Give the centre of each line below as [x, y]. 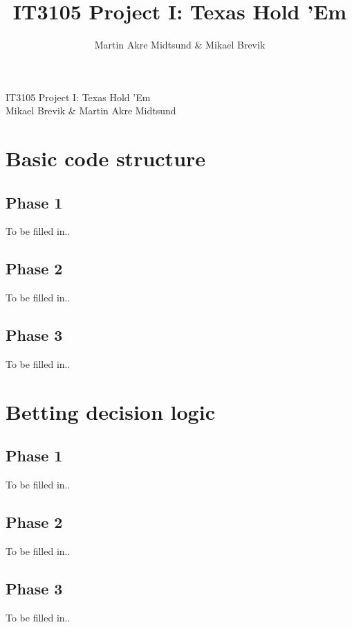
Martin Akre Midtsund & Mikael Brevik [180, 45]
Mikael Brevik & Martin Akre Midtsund [91, 111]
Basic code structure [106, 158]
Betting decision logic [110, 411]
